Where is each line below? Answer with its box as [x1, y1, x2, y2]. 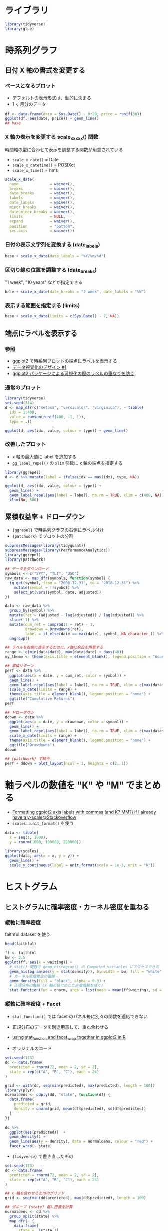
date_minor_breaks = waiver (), [9, 209, 75, 214]
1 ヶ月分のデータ [12, 101, 46, 107]
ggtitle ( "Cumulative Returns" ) [9, 696, 75, 701]
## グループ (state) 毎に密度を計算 [5, 1205, 73, 1210]
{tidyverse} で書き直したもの [12, 1153, 74, 1159]
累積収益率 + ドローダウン [5, 513, 85, 521]
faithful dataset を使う [5, 931, 51, 937]
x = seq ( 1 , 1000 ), [9, 835, 48, 840]
